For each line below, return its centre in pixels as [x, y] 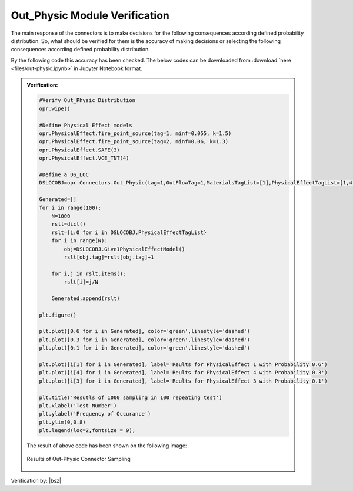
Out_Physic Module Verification [90, 15]
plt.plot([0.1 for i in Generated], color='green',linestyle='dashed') [144, 348]
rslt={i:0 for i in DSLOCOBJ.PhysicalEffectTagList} [129, 232]
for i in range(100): [70, 207]
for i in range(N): [80, 241]
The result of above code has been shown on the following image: [107, 446]
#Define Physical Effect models [86, 125]
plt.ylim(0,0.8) [63, 422]
